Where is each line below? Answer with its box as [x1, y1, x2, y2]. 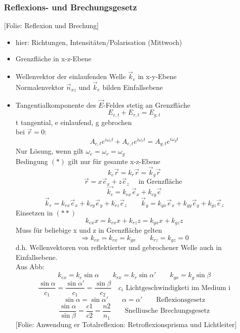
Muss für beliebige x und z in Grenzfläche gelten [15, 225, 162, 235]
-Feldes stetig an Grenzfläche [103, 99, 191, 110]
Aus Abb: [15, 261, 44, 272]
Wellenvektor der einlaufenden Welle [15, 71, 126, 82]
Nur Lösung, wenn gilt [15, 146, 84, 156]
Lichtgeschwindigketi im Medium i [125, 284, 231, 291]
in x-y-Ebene [138, 71, 177, 82]
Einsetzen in [15, 208, 53, 218]
